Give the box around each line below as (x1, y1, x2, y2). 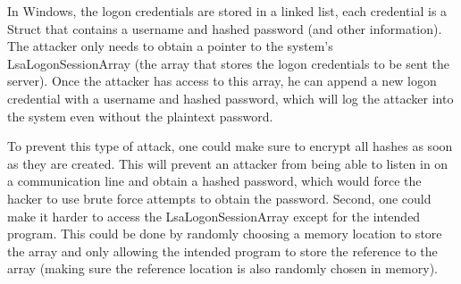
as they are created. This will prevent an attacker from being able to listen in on (7, 154, 448, 172)
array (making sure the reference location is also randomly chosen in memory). (7, 259, 439, 278)
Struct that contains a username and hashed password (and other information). (7, 19, 442, 38)
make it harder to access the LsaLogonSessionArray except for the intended (7, 206, 421, 225)
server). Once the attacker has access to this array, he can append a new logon (7, 71, 437, 90)
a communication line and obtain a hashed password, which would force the (7, 171, 422, 190)
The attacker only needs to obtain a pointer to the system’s (7, 37, 333, 55)
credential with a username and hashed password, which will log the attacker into (7, 88, 454, 107)
